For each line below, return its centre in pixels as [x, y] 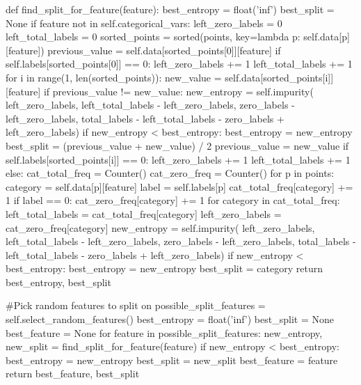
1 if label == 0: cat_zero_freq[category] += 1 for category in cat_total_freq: [173, 200]
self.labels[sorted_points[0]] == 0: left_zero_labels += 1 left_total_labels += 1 [179, 64]
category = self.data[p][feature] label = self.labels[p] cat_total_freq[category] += [179, 186]
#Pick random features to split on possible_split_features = [136, 305]
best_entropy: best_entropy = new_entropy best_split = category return [164, 268]
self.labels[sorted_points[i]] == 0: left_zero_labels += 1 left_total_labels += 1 [178, 159]
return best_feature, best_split [73, 374]
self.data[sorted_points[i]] [279, 77]
